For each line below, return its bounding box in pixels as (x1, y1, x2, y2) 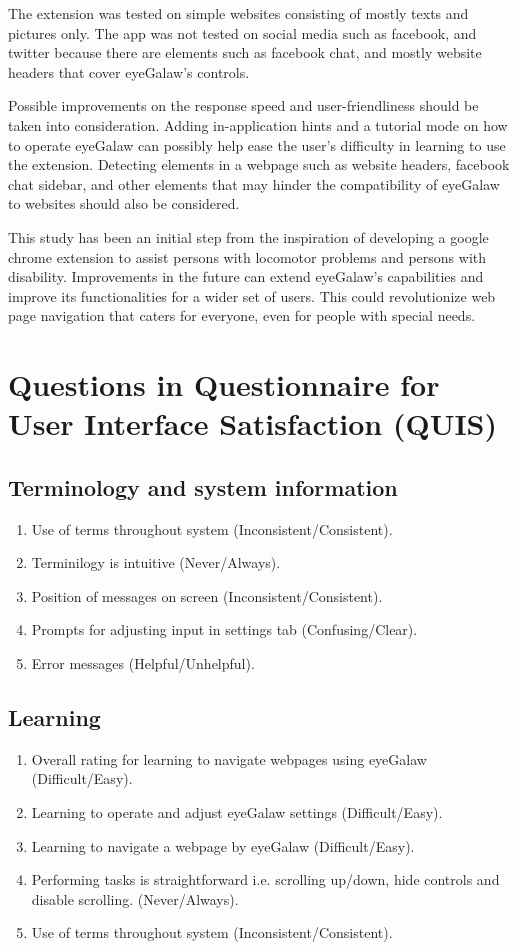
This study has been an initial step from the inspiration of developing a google (8, 226, 489, 247)
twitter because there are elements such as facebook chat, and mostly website (8, 42, 482, 63)
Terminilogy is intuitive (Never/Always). (31, 552, 281, 573)
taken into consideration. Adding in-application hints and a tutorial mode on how (8, 114, 508, 135)
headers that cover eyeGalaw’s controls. (8, 61, 250, 82)
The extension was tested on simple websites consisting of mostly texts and (8, 3, 469, 23)
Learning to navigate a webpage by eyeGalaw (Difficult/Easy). (31, 835, 415, 856)
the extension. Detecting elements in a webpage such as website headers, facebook (8, 154, 510, 175)
